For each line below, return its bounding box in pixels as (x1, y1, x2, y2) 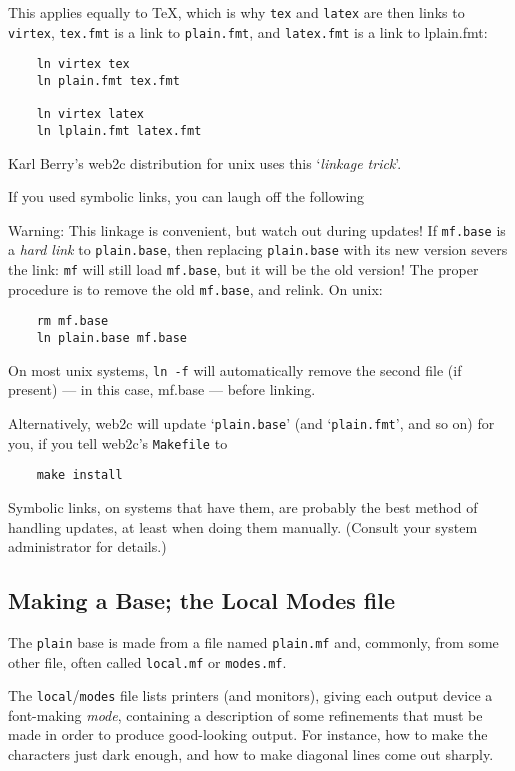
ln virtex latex (36, 107, 145, 122)
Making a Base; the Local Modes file (8, 585, 396, 616)
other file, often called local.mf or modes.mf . (8, 651, 287, 672)
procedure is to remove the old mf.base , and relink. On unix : (8, 278, 383, 299)
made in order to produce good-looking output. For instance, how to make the (8, 724, 488, 745)
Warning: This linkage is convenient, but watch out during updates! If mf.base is (8, 219, 506, 240)
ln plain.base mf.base (36, 331, 187, 346)
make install (36, 468, 123, 483)
